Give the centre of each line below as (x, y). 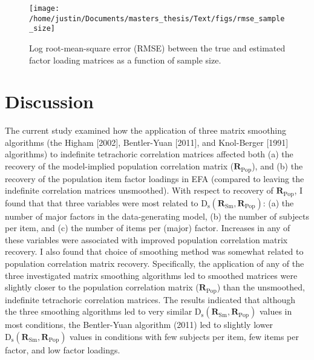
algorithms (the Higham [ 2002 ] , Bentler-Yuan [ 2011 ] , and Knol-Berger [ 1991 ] (147, 142)
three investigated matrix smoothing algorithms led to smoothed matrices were (151, 275)
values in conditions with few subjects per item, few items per (184, 336)
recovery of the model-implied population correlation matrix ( (119, 166)
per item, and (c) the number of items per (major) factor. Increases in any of (148, 228)
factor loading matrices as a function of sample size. (125, 60)
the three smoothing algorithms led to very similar (99, 311)
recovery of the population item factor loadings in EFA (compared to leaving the (155, 178)
